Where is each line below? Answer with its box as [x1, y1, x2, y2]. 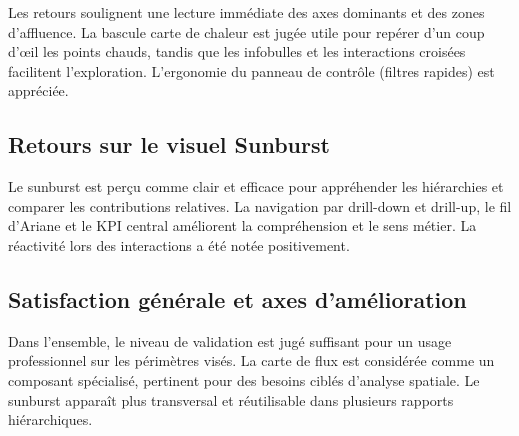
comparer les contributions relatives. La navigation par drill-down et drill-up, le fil [8, 195, 512, 216]
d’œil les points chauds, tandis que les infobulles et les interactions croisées [8, 41, 466, 62]
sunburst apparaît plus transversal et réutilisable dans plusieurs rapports [8, 389, 454, 410]
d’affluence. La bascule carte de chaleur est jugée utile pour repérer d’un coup [8, 21, 485, 42]
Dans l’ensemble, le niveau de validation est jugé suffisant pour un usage [8, 330, 452, 351]
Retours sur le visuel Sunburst [8, 129, 330, 160]
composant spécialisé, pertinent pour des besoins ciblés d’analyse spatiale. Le [8, 369, 480, 390]
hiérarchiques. [8, 409, 93, 430]
